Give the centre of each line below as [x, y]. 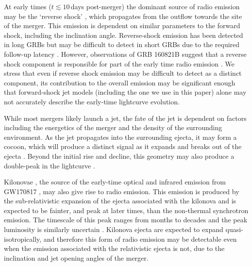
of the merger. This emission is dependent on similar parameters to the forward [122, 25]
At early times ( [28, 6]
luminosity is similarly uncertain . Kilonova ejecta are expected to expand [114, 229]
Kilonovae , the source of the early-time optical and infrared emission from [115, 182]
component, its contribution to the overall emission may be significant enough [120, 82]
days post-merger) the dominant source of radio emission [155, 6]
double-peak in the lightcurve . [50, 165]
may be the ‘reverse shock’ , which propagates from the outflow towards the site [123, 16]
